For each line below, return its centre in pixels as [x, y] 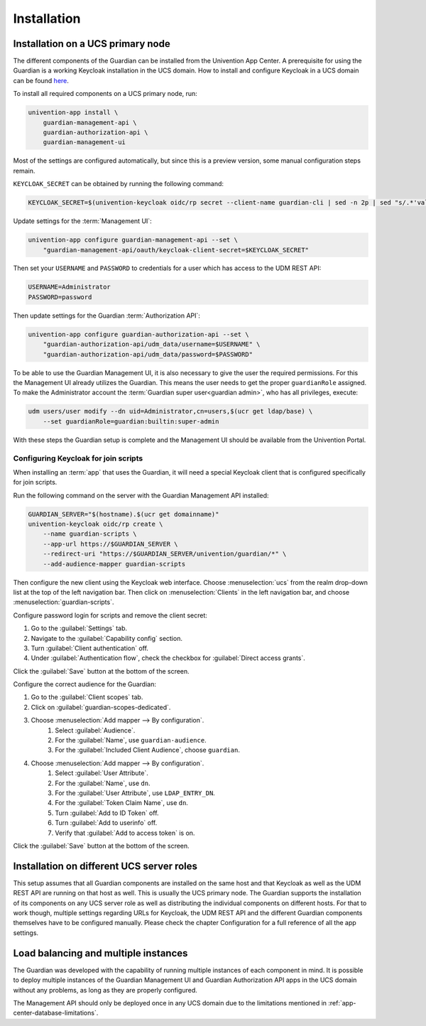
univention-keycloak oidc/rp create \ [95, 524]
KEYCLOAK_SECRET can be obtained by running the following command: [118, 184]
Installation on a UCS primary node [92, 44]
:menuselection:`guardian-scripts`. [64, 602]
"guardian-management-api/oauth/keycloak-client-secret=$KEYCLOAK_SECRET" [176, 250]
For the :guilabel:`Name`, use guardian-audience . [131, 740]
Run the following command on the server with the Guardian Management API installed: [141, 495]
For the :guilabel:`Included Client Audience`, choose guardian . [148, 750]
